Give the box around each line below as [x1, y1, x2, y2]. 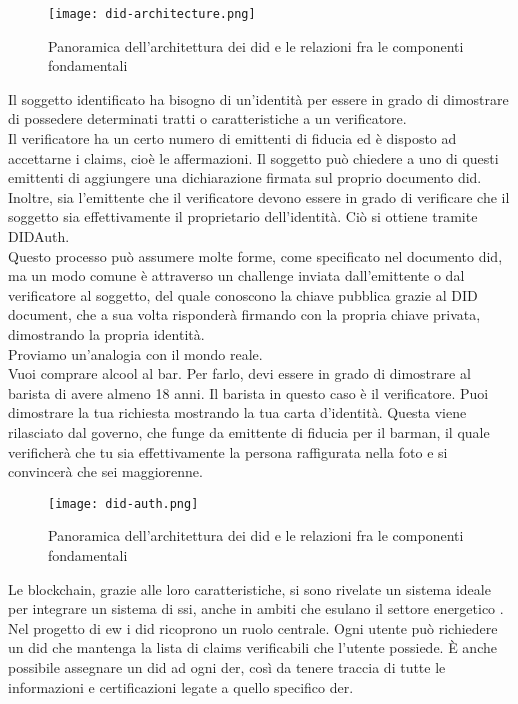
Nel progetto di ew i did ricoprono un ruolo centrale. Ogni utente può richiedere [8, 617, 498, 638]
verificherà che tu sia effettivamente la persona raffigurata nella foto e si [8, 441, 448, 462]
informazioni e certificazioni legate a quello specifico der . [8, 676, 354, 697]
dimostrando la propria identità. [8, 323, 205, 344]
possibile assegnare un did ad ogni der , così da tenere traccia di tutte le [8, 656, 446, 677]
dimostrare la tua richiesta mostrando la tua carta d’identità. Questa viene [8, 402, 467, 423]
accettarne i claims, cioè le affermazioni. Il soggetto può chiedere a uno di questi [8, 147, 499, 168]
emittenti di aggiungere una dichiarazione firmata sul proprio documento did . [8, 167, 482, 188]
